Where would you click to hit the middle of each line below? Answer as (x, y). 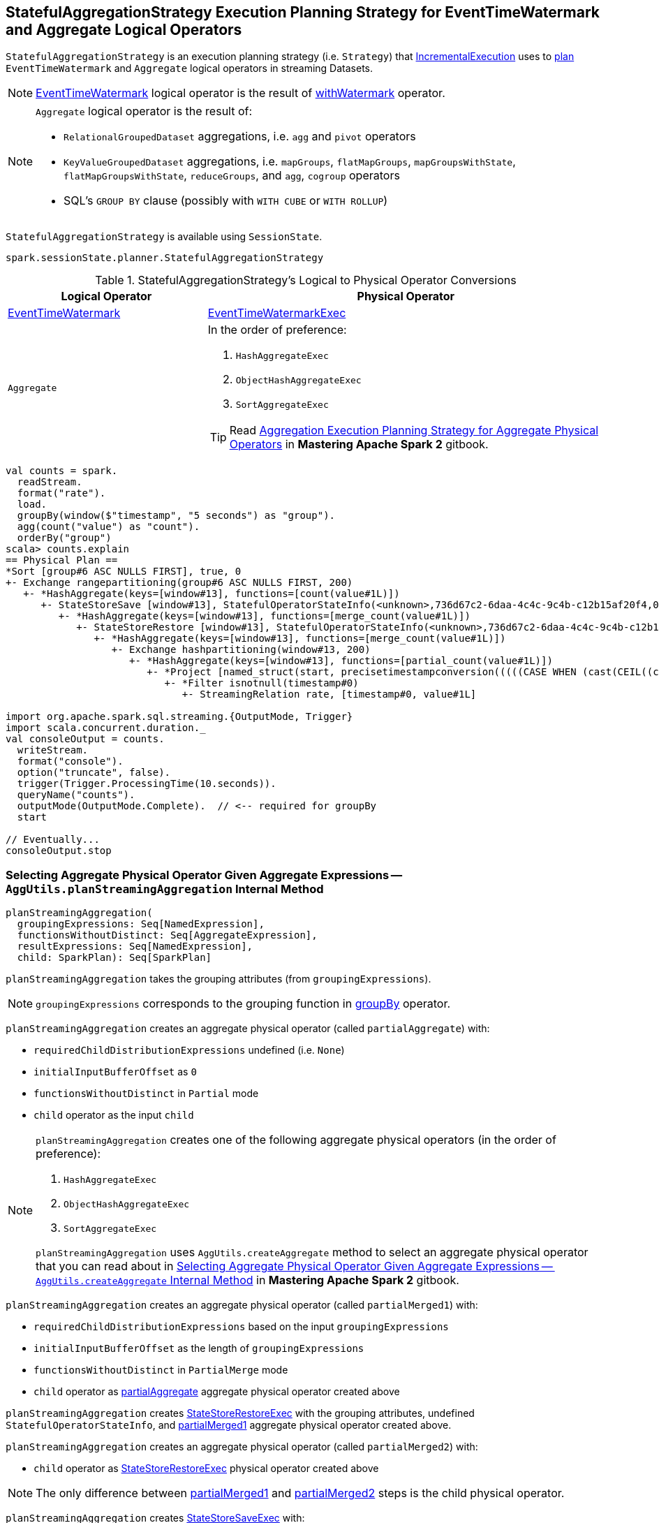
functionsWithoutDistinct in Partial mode (146, 1094)
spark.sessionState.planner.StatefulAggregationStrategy (165, 258)
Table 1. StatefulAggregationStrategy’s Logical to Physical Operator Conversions (306, 280)
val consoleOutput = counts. (85, 739)
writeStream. (53, 750)
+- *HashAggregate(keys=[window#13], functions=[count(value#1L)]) (212, 594)
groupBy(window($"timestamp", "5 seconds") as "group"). (176, 516)
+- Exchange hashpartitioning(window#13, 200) (241, 650)
